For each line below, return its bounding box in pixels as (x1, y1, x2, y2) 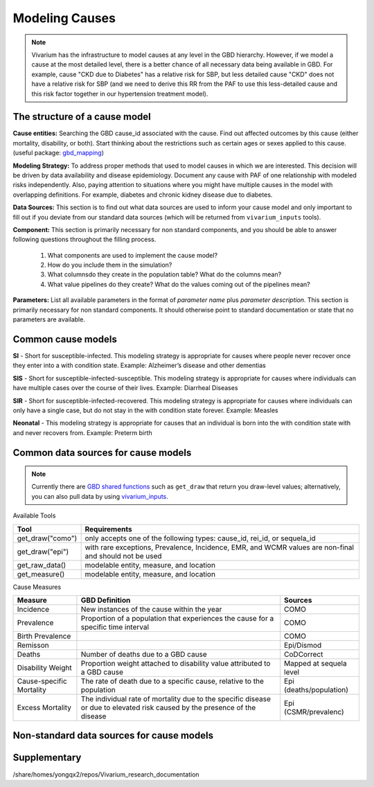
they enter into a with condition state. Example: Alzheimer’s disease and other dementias (12, 361, 266, 370)
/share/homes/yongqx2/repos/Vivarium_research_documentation (12, 770, 200, 779)
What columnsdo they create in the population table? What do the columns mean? (47, 270, 282, 278)
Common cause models (12, 333, 117, 345)
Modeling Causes (12, 10, 116, 26)
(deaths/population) (284, 685, 349, 695)
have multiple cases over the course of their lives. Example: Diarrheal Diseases (12, 384, 238, 392)
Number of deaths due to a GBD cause (80, 650, 207, 660)
